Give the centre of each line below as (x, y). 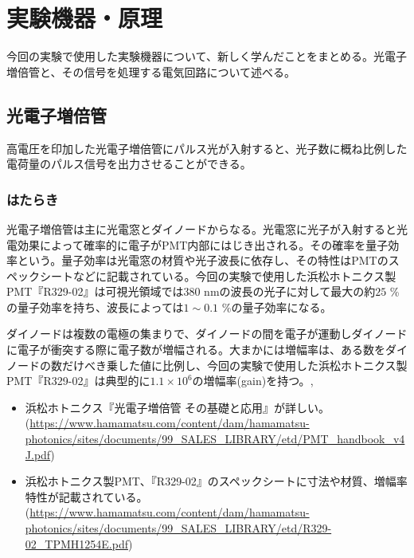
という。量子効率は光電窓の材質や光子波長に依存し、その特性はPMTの (203, 260)
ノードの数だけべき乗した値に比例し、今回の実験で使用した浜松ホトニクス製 (207, 365)
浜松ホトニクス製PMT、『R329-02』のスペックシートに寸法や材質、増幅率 (216, 481)
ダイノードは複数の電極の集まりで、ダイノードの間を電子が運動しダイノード (207, 334)
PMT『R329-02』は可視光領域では (95, 291)
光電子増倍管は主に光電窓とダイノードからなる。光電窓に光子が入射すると (201, 228)
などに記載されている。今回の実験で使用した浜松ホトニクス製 (234, 275)
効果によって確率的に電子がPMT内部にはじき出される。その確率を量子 (203, 244)
